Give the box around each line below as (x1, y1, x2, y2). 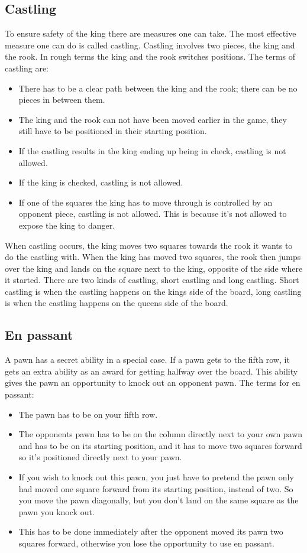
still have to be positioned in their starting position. (18, 125, 207, 137)
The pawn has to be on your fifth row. (18, 408, 158, 420)
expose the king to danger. (18, 219, 115, 231)
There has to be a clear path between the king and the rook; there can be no (18, 82, 298, 94)
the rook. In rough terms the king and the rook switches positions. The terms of (5, 50, 296, 63)
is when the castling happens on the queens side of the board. (5, 297, 228, 309)
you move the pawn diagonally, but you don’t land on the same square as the (18, 494, 299, 506)
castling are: (5, 61, 49, 74)
